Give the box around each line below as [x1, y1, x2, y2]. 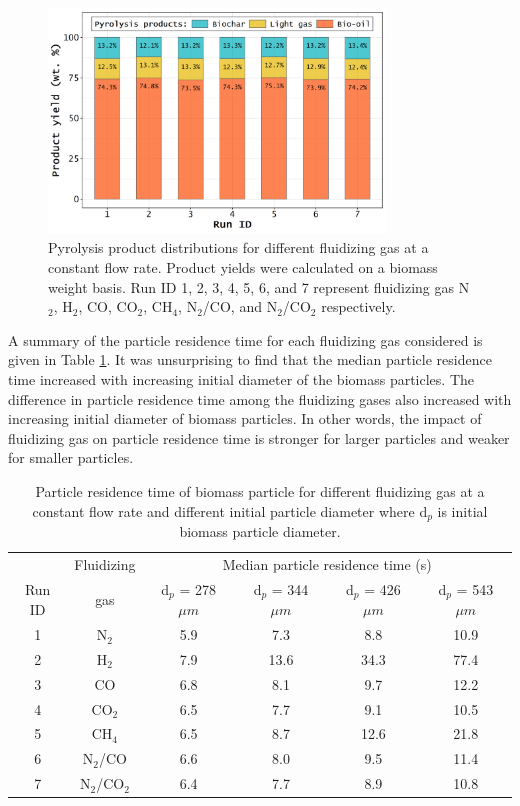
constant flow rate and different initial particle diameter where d [32, 500, 428, 521]
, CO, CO [78, 296, 138, 317]
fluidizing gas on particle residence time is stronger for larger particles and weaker [8, 427, 510, 448]
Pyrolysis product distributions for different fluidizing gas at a [48, 237, 429, 258]
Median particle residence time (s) [222, 553, 432, 574]
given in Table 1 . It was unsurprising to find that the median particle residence [8, 349, 492, 370]
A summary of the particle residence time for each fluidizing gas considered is [8, 329, 483, 350]
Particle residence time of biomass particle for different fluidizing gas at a [35, 481, 485, 502]
